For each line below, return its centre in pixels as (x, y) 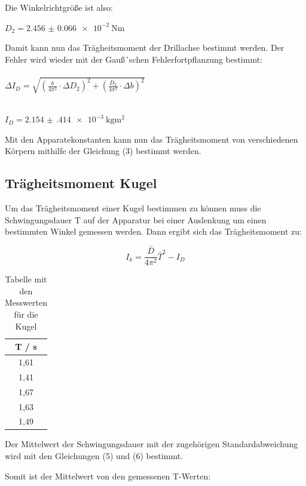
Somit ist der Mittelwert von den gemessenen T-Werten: (108, 476)
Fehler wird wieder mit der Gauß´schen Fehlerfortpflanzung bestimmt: (134, 59)
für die (26, 314)
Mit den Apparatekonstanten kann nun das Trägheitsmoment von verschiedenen (152, 139)
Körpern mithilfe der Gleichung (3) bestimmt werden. (103, 151)
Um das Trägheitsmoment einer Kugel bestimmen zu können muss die (133, 208)
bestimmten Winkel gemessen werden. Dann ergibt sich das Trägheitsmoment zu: (153, 231)
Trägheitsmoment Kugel (81, 183)
